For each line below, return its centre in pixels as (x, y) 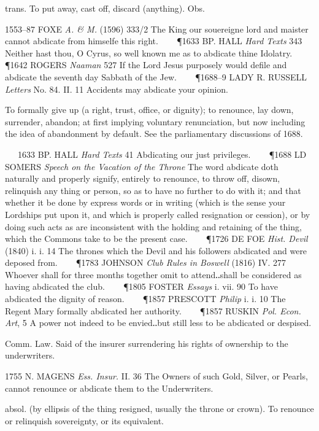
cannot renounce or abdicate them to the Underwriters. (109, 388)
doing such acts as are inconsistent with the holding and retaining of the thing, (153, 226)
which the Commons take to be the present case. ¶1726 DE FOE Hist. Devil (156, 239)
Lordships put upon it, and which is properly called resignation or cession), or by (158, 214)
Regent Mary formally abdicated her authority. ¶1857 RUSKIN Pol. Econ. (153, 310)
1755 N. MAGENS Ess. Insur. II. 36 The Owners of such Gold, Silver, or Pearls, (156, 376)
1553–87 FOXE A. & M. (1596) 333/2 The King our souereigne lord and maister (157, 29)
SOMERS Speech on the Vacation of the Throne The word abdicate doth (142, 166)
